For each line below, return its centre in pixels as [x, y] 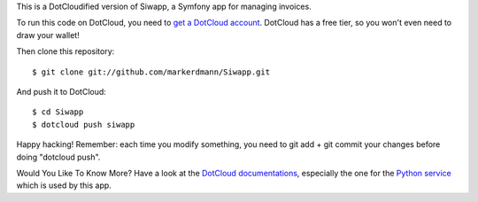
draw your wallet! [48, 35]
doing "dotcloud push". [58, 157]
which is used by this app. [64, 185]
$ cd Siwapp [58, 112]
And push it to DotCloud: [61, 91]
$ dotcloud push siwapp [84, 124]
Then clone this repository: [66, 51]
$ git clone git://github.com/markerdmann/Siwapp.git [151, 72]
